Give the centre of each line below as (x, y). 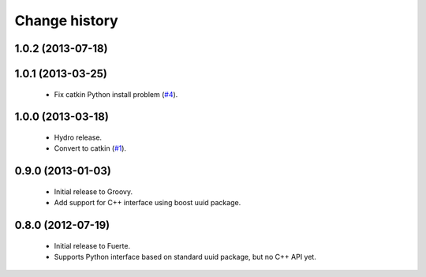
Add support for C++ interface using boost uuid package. (148, 203)
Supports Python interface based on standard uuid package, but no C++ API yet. (185, 256)
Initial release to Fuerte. (92, 245)
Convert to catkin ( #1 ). (90, 148)
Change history (66, 21)
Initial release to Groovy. (93, 191)
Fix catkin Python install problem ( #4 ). (116, 94)
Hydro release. (78, 137)
